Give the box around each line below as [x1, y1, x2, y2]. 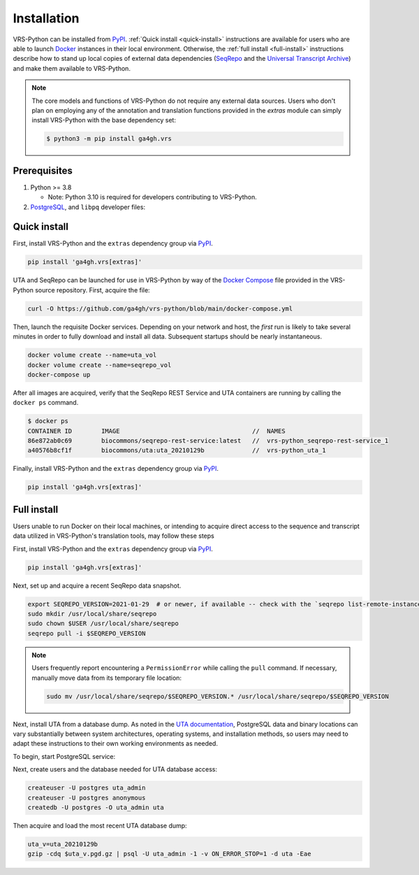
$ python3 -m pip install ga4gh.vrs [46, 135, 172, 143]
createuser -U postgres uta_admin [27, 784, 146, 792]
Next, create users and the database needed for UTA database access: [13, 765, 218, 774]
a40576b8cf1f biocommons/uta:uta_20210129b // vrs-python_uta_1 [27, 446, 326, 455]
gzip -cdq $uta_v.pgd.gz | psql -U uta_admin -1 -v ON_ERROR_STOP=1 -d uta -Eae [27, 850, 311, 858]
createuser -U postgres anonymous [27, 794, 146, 802]
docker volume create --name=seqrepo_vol [27, 361, 172, 369]
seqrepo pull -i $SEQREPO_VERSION [27, 629, 146, 637]
